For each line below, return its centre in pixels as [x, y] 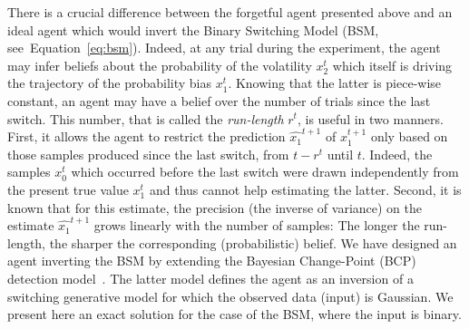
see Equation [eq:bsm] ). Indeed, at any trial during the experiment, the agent [224, 48]
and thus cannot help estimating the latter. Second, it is [305, 189]
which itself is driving [392, 65]
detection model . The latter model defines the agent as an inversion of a [210, 278]
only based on [409, 136]
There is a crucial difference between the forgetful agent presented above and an [230, 12]
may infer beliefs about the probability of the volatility [160, 65]
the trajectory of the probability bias [110, 83]
